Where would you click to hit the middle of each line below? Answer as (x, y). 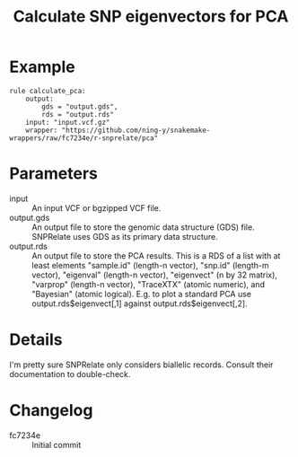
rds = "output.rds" (78, 114)
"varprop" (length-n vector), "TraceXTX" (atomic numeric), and (148, 284)
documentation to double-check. (70, 374)
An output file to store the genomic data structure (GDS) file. (143, 227)
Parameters (54, 174)
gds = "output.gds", (80, 106)
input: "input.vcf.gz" (68, 122)
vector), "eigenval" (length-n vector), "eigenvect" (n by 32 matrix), (155, 275)
